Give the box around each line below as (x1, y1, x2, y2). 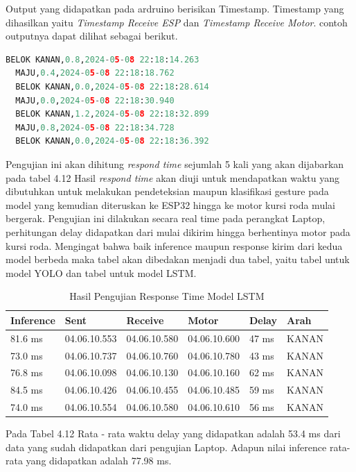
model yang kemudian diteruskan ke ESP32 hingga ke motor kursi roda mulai (6, 197, 335, 212)
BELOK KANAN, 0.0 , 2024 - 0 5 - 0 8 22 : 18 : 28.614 (15, 81, 209, 92)
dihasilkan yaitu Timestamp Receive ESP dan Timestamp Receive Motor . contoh (6, 15, 348, 29)
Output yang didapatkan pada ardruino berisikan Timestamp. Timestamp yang (6, 1, 344, 15)
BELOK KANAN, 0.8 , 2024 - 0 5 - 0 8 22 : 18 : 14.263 (6, 54, 199, 65)
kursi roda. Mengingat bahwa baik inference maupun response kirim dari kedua (6, 238, 343, 253)
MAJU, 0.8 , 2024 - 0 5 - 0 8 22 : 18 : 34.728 (15, 122, 175, 133)
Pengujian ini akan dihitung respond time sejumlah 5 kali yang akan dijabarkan (6, 156, 344, 171)
